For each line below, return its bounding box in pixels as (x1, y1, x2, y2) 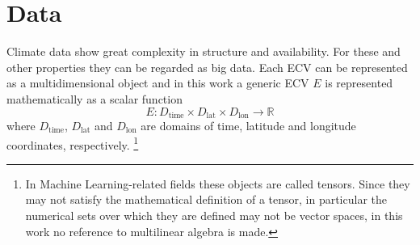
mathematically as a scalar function (6, 90, 183, 107)
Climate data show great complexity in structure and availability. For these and (6, 43, 401, 60)
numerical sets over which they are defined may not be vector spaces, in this (25, 206, 403, 223)
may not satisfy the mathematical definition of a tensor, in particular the (25, 191, 387, 208)
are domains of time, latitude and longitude (141, 116, 356, 133)
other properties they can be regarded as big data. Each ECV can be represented (6, 58, 408, 75)
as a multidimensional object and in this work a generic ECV (6, 74, 309, 91)
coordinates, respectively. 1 (6, 133, 139, 153)
